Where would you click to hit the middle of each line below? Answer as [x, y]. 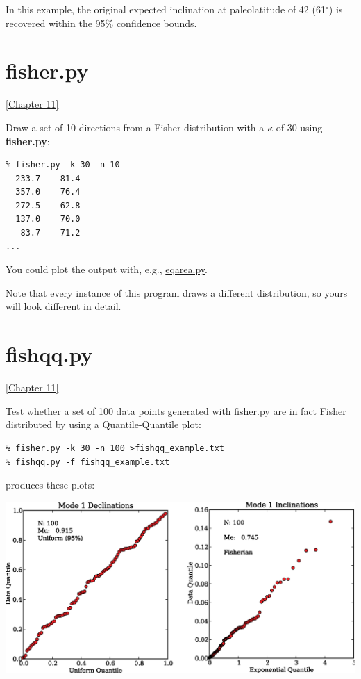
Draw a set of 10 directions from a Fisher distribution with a [135, 127]
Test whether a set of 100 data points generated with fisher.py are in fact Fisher [176, 410]
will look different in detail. [64, 306]
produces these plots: [50, 485]
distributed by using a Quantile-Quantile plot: [103, 424]
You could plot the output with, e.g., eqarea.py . [107, 269]
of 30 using [299, 127]
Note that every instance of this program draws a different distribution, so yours [177, 292]
